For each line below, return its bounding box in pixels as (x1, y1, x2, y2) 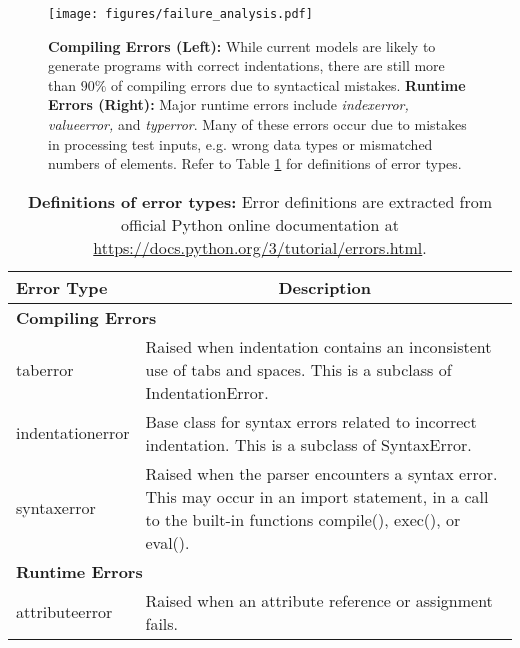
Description (278, 275, 372, 299)
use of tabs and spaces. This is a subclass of (145, 357, 452, 381)
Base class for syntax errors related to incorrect (145, 409, 477, 433)
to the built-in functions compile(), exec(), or (145, 507, 461, 531)
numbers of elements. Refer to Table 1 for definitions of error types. (48, 153, 462, 174)
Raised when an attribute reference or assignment (145, 588, 493, 612)
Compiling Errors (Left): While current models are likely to (48, 35, 436, 56)
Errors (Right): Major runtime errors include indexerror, (48, 94, 409, 115)
